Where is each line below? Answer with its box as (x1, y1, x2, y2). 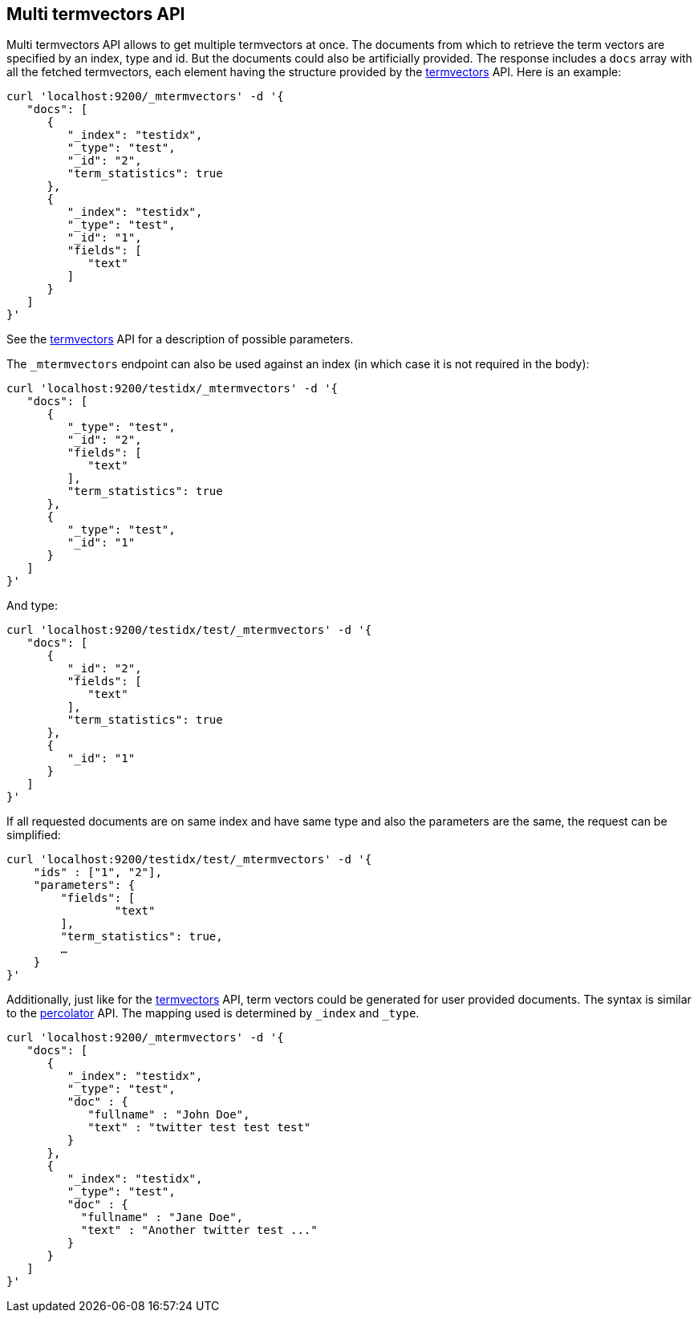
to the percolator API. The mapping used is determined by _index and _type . (6, 1006, 420, 1021)
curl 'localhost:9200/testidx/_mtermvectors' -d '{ (6, 382, 339, 396)
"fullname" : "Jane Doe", (80, 1211, 244, 1224)
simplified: (6, 828, 61, 842)
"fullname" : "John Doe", (87, 1108, 250, 1122)
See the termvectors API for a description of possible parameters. (6, 332, 354, 347)
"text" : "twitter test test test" (87, 1121, 311, 1134)
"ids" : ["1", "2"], (33, 866, 162, 879)
